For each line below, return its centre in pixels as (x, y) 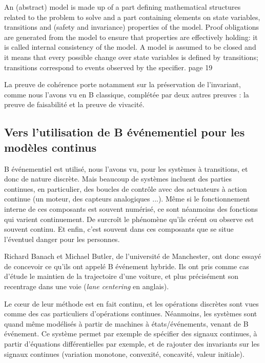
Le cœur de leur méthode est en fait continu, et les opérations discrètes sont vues (131, 303)
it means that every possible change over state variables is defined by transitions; (131, 57)
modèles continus (50, 147)
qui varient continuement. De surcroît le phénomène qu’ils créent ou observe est (129, 219)
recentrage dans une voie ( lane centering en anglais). (87, 286)
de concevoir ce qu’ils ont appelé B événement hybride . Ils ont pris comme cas (127, 266)
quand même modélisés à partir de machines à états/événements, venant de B (126, 323)
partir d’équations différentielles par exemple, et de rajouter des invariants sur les (132, 344)
